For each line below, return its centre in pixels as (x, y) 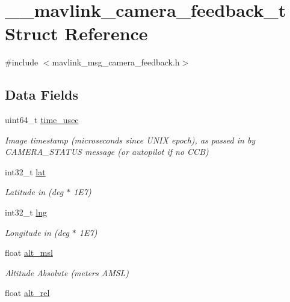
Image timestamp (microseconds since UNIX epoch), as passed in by (130, 140)
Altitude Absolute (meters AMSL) (67, 272)
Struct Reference (76, 33)
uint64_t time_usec (42, 120)
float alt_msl (29, 252)
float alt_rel (27, 293)
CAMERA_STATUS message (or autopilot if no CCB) (107, 152)
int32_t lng (26, 212)
